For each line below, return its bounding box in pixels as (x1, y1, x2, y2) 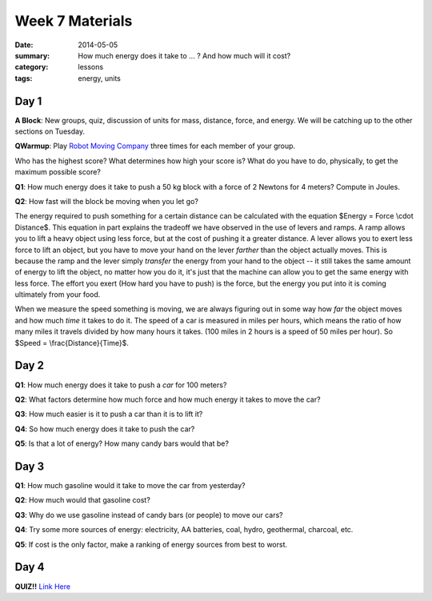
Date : (14, 40, 34, 50)
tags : (14, 73, 33, 83)
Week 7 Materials (14, 12, 133, 30)
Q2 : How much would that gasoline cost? (14, 495, 151, 505)
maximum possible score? (14, 167, 102, 177)
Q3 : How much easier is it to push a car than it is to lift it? (14, 409, 203, 419)
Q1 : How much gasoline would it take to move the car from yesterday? (14, 481, 246, 491)
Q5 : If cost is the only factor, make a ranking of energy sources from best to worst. (14, 539, 288, 549)
